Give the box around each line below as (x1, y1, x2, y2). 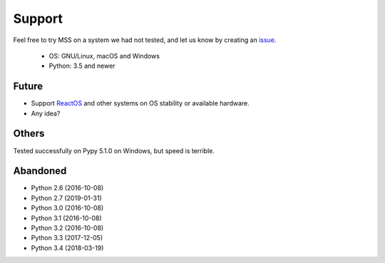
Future (13, 81, 43, 93)
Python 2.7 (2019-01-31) (31, 193, 103, 202)
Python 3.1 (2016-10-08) (31, 214, 103, 222)
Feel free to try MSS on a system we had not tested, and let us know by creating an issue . (13, 36, 277, 44)
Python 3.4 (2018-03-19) (31, 243, 104, 252)
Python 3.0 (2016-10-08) (31, 204, 104, 212)
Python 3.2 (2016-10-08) (31, 224, 104, 232)
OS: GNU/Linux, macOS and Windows (48, 51, 160, 60)
